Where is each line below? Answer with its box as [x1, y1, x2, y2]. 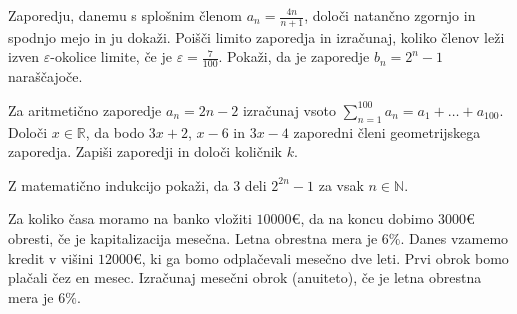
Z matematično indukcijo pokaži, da [8, 174, 229, 195]
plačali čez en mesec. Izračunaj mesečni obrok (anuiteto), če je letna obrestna [8, 267, 482, 288]
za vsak [318, 174, 364, 195]
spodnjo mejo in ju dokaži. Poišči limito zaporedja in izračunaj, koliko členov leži [8, 26, 505, 47]
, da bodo [85, 121, 145, 142]
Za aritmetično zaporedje [8, 99, 162, 120]
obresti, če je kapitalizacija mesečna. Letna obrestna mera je [8, 228, 378, 249]
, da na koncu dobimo [300, 208, 434, 229]
